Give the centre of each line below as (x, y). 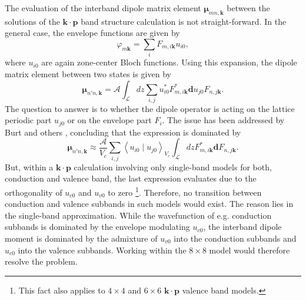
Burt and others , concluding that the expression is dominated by (123, 132)
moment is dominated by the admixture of (81, 238)
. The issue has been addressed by (223, 120)
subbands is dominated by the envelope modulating (97, 227)
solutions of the (32, 21)
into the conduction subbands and (235, 238)
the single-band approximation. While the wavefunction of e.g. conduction (138, 215)
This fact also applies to (62, 290)
